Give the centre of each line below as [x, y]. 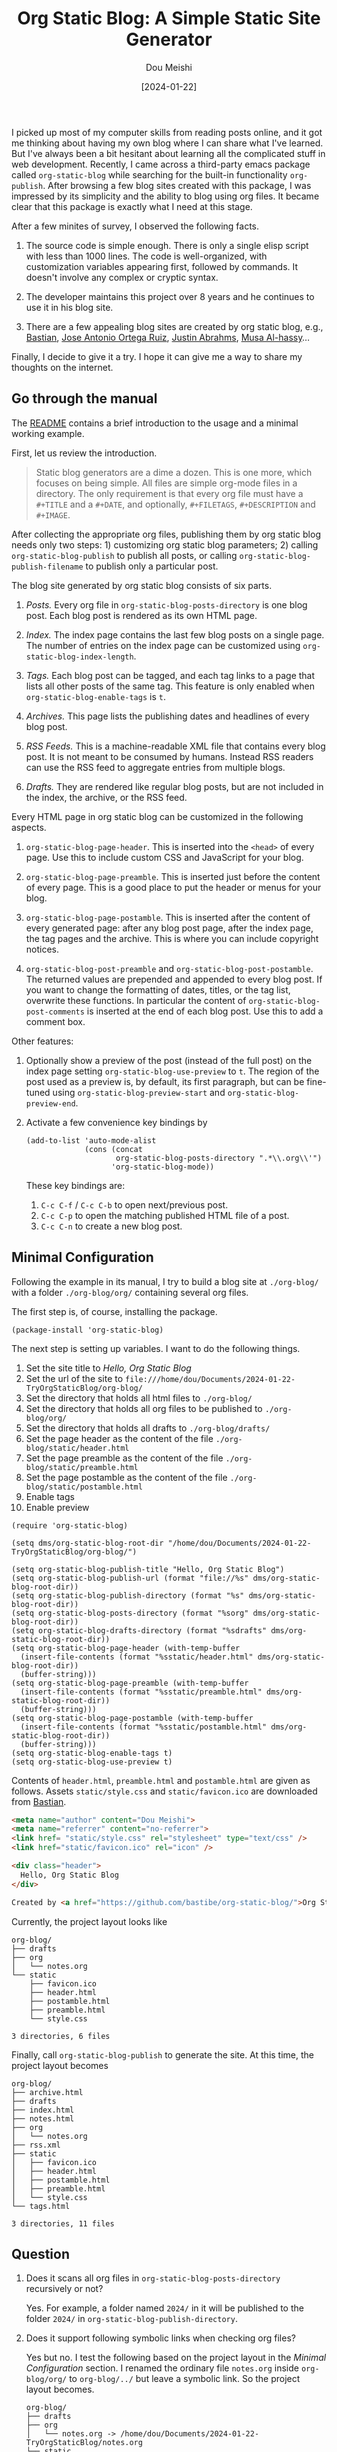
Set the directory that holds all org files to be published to [144, 1408]
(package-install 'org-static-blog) [87, 1330]
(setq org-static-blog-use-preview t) [92, 1762]
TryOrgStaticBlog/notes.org [84, 2443]
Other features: [42, 1041]
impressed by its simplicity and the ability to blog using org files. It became [165, 196]
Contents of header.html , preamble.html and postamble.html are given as [161, 1780]
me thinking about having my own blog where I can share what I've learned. [167, 143]
